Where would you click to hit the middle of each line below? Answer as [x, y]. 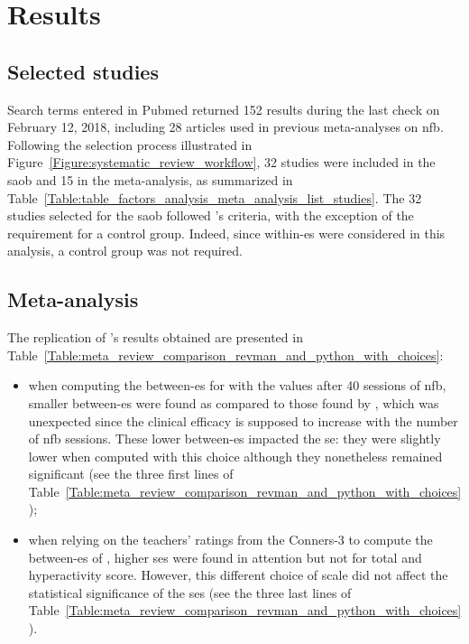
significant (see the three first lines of [131, 474]
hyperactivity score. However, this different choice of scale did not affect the [238, 575]
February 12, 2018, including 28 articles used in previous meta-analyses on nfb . [225, 127]
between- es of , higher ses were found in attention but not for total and [225, 557]
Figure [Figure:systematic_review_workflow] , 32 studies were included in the [221, 162]
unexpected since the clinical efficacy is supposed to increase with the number [243, 420]
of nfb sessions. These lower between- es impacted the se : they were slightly [234, 439]
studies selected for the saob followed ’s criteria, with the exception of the [211, 215]
